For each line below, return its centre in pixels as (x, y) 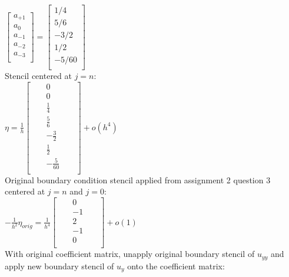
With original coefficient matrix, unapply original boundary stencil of (130, 254)
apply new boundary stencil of (59, 266)
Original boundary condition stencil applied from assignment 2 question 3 (138, 179)
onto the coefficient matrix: (176, 266)
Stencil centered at (38, 76)
